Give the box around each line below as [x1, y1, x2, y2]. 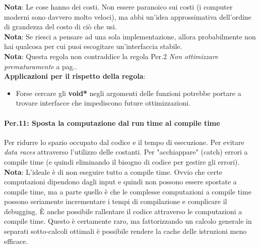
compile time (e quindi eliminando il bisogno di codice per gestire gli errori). [4, 156, 240, 167]
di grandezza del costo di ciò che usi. [4, 21, 117, 32]
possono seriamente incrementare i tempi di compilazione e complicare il [4, 196, 227, 207]
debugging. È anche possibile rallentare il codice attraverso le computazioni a [4, 206, 242, 216]
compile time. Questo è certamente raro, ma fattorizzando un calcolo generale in [4, 216, 252, 226]
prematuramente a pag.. [4, 61, 77, 71]
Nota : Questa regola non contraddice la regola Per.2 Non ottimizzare [4, 51, 218, 61]
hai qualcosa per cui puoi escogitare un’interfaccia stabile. [4, 41, 182, 52]
